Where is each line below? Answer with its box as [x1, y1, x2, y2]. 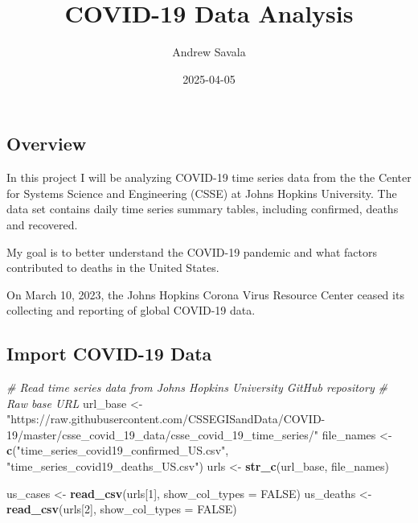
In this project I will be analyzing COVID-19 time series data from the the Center [6, 169, 412, 186]
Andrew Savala [172, 43, 246, 60]
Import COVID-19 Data [6, 341, 212, 366]
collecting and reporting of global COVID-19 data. [6, 302, 256, 319]
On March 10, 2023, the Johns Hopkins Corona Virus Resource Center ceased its [6, 286, 404, 303]
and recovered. [6, 216, 78, 233]
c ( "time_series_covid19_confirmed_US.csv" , [6, 442, 229, 459]
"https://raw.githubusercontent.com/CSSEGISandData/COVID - [6, 410, 326, 427]
